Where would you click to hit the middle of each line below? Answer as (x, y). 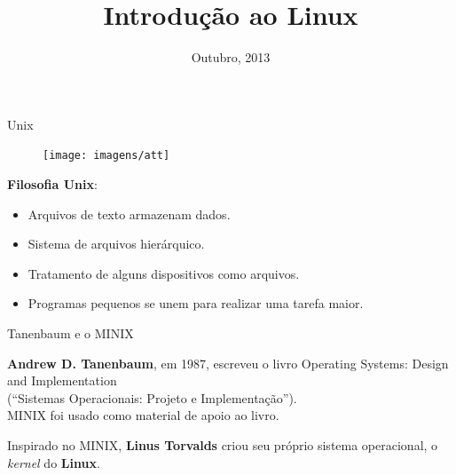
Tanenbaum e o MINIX (71, 332)
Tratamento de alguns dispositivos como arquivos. (164, 273)
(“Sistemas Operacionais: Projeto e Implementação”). (152, 397)
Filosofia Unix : (52, 183)
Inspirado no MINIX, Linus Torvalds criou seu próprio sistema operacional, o (223, 444)
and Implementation (62, 380)
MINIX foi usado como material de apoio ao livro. (143, 415)
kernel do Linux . (54, 462)
